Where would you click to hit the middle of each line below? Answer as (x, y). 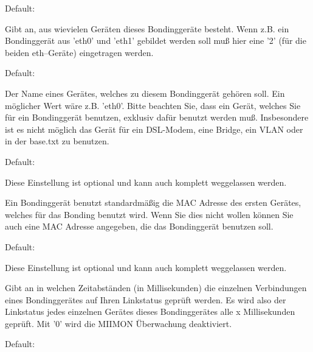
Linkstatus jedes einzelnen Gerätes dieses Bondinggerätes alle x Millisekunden (150, 312)
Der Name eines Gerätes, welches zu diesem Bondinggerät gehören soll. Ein (145, 93)
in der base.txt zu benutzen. (57, 141)
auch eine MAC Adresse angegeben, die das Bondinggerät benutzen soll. (139, 226)
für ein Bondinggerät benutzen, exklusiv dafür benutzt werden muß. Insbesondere (157, 117)
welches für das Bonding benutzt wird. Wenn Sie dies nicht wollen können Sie (149, 214)
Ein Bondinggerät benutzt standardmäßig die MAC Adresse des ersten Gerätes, (153, 202)
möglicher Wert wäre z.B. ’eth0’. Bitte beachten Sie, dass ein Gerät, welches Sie (153, 105)
